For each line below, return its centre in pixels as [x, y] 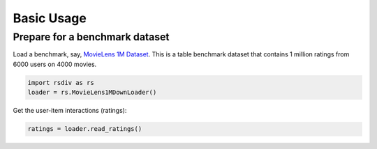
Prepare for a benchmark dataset [91, 37]
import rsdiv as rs [61, 83]
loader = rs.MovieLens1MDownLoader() [92, 93]
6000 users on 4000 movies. [55, 64]
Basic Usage [50, 18]
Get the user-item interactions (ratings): [70, 111]
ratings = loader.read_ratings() [85, 129]
